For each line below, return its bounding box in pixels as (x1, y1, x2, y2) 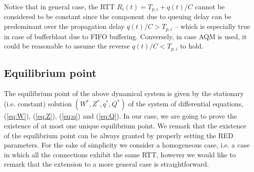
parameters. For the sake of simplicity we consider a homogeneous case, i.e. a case (4, 140, 250, 150)
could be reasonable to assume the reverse (4, 41, 130, 51)
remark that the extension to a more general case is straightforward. (4, 159, 209, 169)
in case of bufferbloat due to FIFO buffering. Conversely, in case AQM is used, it (4, 31, 247, 41)
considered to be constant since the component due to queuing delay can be (4, 11, 231, 22)
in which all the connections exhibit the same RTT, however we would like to (4, 149, 236, 159)
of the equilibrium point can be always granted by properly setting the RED (4, 130, 233, 140)
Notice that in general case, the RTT (4, 1, 115, 11)
